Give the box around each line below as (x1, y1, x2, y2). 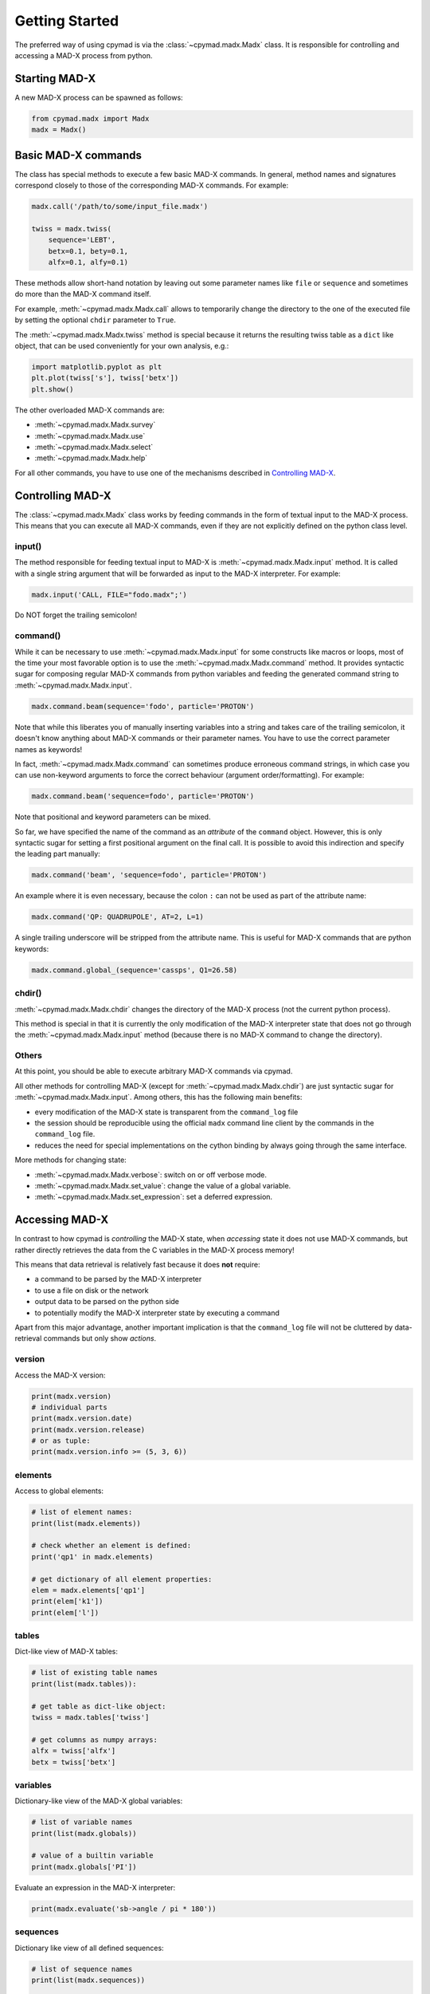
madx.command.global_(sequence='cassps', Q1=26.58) (31, 965, 238, 975)
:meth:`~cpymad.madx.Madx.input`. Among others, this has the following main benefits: (14, 1093, 303, 1102)
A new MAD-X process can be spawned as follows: (14, 93, 183, 102)
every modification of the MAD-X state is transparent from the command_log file (34, 1107, 299, 1117)
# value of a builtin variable (31, 1851, 154, 1860)
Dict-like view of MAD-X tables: (14, 1647, 119, 1657)
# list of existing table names (31, 1668, 158, 1677)
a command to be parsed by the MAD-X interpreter (34, 1275, 202, 1284)
